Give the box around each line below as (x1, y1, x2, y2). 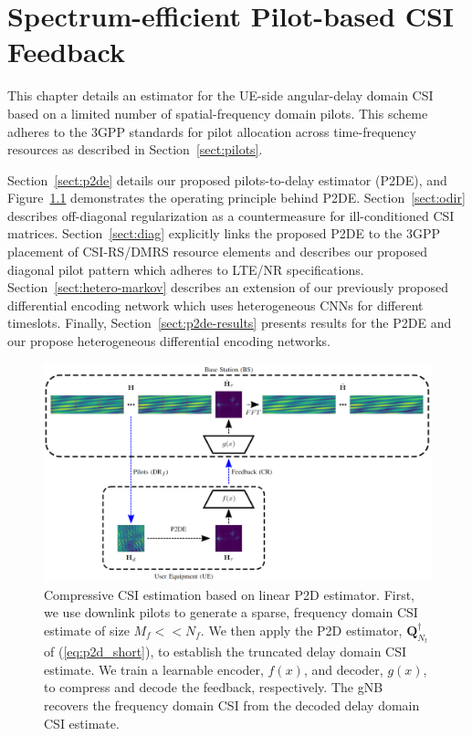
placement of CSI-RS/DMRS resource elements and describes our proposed (7, 242, 428, 261)
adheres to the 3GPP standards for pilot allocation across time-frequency (7, 121, 416, 141)
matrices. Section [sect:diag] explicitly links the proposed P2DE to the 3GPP (7, 224, 440, 243)
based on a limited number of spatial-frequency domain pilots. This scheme (7, 103, 428, 122)
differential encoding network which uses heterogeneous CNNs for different (7, 295, 424, 314)
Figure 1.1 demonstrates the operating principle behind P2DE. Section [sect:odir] (7, 188, 466, 207)
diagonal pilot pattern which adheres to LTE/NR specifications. (7, 259, 364, 279)
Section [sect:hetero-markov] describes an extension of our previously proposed (7, 278, 448, 297)
